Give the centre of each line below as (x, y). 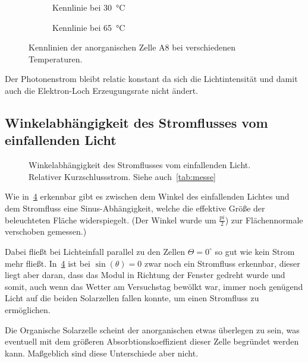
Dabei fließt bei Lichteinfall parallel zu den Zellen (95, 251)
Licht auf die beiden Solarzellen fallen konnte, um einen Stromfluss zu (132, 298)
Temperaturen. (56, 59)
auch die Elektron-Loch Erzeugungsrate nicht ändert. (102, 90)
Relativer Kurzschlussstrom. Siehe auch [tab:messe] (122, 176)
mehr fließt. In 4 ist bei (48, 263)
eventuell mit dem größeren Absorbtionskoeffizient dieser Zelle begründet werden (152, 341)
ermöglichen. (28, 309)
